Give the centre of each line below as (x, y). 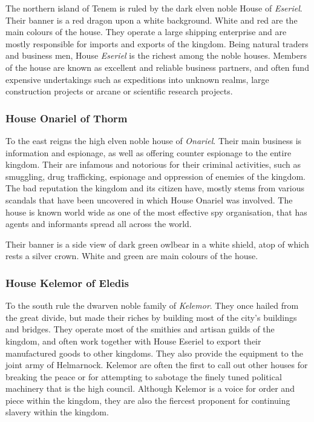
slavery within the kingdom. (57, 412)
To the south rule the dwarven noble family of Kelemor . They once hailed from (152, 305)
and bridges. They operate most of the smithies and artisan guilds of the (140, 329)
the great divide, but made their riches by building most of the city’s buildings (151, 317)
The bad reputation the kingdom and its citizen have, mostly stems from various (155, 188)
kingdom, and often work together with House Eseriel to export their (133, 341)
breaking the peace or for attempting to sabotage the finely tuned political (144, 376)
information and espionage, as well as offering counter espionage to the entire (149, 152)
